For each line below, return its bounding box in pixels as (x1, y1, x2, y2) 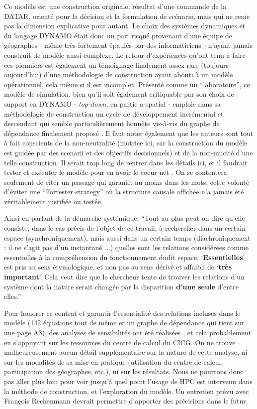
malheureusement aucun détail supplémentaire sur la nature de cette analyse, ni (4, 347, 248, 357)
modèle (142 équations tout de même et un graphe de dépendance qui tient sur (4, 317, 245, 328)
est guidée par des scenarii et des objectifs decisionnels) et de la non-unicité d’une (4, 147, 253, 157)
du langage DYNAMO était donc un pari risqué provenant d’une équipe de (4, 30, 232, 40)
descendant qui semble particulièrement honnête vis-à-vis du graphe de (4, 118, 220, 129)
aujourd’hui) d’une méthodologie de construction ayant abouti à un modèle (4, 69, 233, 80)
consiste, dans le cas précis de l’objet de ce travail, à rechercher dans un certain (4, 223, 246, 233)
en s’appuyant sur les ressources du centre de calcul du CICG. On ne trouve (4, 337, 236, 347)
